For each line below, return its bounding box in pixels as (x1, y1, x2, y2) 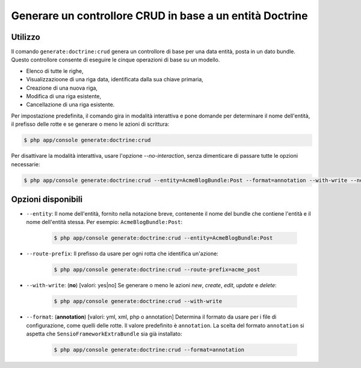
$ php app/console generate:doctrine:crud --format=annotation (54, 346, 245, 354)
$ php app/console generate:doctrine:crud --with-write (54, 298, 223, 305)
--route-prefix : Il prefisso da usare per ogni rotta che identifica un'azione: (26, 250, 219, 257)
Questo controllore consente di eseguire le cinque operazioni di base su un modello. (11, 56, 220, 63)
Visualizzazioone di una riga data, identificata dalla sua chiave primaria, (26, 76, 204, 83)
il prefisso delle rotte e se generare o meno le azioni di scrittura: (11, 120, 170, 128)
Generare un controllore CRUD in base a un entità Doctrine (11, 9, 308, 22)
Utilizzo (11, 32, 40, 42)
